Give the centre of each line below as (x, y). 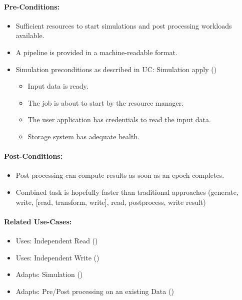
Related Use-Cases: (38, 221)
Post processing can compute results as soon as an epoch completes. (120, 175)
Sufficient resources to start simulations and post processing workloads (124, 25)
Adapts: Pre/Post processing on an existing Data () (95, 291)
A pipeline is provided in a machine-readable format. (96, 52)
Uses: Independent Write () (57, 257)
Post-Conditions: (33, 156)
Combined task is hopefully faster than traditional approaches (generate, (127, 192)
